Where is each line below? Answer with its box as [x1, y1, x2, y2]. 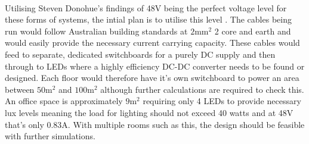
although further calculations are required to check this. [100, 83, 304, 95]
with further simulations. [5, 130, 95, 142]
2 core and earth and [214, 24, 291, 37]
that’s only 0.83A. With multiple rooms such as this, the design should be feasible [5, 118, 305, 130]
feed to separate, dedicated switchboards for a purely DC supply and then [5, 48, 276, 60]
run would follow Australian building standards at [5, 24, 188, 37]
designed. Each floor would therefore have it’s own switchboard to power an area [5, 71, 299, 84]
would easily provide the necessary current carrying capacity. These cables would [5, 36, 300, 49]
